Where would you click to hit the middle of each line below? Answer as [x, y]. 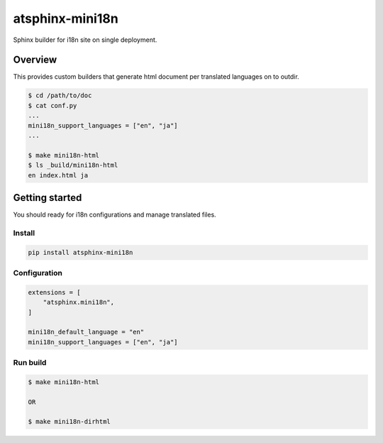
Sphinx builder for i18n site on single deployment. [85, 40]
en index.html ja [58, 175]
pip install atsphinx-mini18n [81, 252]
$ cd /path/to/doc [60, 95]
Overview [35, 60]
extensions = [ [54, 292]
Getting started [48, 198]
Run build [30, 363]
